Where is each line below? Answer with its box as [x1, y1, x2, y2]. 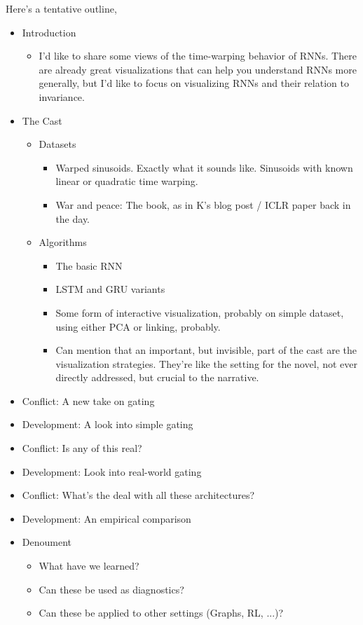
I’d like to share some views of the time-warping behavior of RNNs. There [39, 48, 357, 63]
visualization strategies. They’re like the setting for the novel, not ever [55, 356, 357, 371]
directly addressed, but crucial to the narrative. [55, 370, 259, 385]
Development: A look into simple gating [22, 417, 193, 432]
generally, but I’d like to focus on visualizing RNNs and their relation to [39, 76, 349, 90]
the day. [55, 211, 90, 226]
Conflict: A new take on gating [22, 393, 155, 408]
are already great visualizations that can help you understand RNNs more [39, 62, 357, 76]
